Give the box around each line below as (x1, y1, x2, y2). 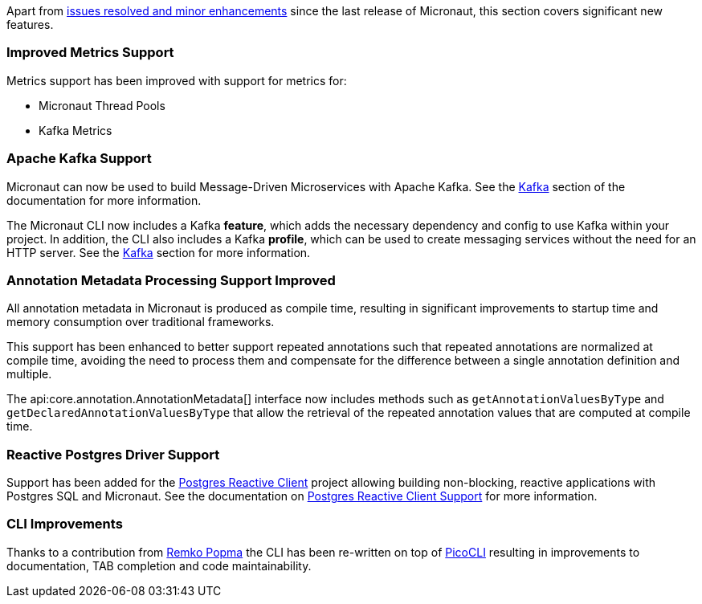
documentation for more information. (6, 193, 202, 207)
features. (6, 18, 54, 31)
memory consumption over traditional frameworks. (6, 315, 275, 329)
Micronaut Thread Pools (39, 98, 165, 112)
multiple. (6, 367, 52, 382)
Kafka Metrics (39, 123, 112, 137)
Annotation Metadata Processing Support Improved (6, 271, 336, 288)
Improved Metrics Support (6, 44, 174, 61)
